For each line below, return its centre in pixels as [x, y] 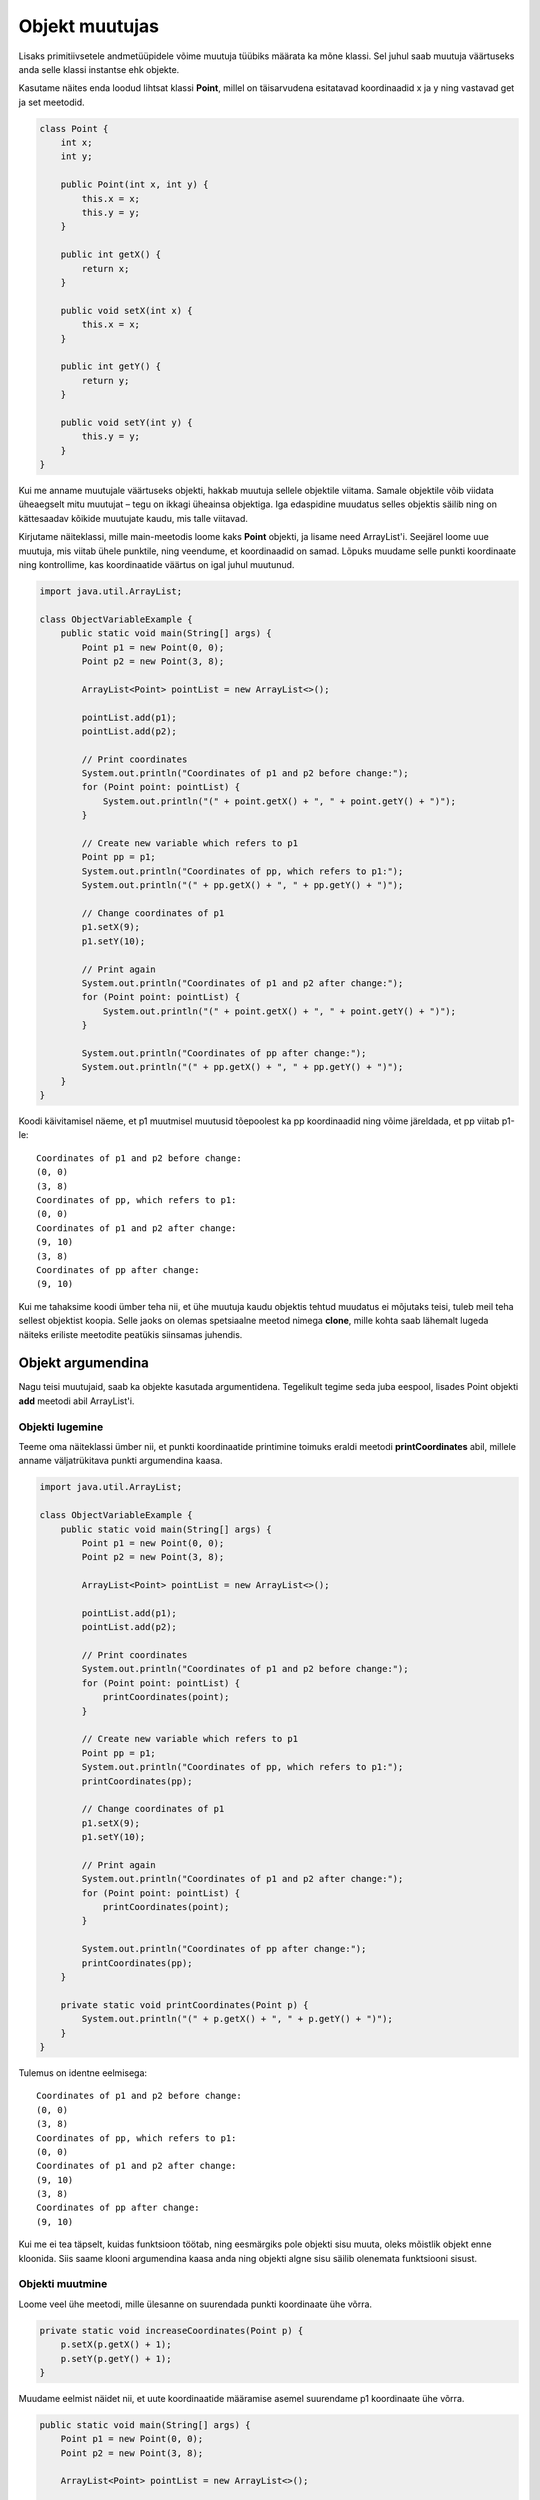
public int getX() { [111, 254]
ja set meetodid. [51, 102]
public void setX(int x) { [127, 310]
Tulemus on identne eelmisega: [83, 2072]
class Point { [74, 128]
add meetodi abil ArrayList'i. [76, 1401]
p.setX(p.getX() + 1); [116, 2344]
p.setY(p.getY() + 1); [116, 2358]
